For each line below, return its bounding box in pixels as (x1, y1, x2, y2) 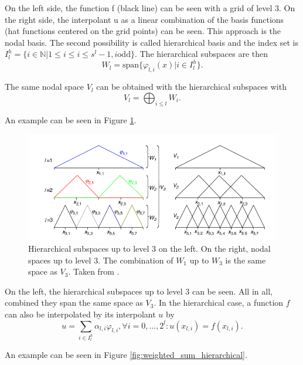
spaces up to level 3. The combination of (28, 254, 173, 266)
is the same (225, 254, 266, 266)
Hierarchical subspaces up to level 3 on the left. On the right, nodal (28, 242, 271, 255)
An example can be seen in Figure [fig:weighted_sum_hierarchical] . (5, 348, 247, 360)
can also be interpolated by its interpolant (5, 308, 156, 320)
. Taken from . (68, 265, 120, 278)
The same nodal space (5, 80, 84, 93)
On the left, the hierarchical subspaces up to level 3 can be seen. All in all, (5, 285, 273, 297)
